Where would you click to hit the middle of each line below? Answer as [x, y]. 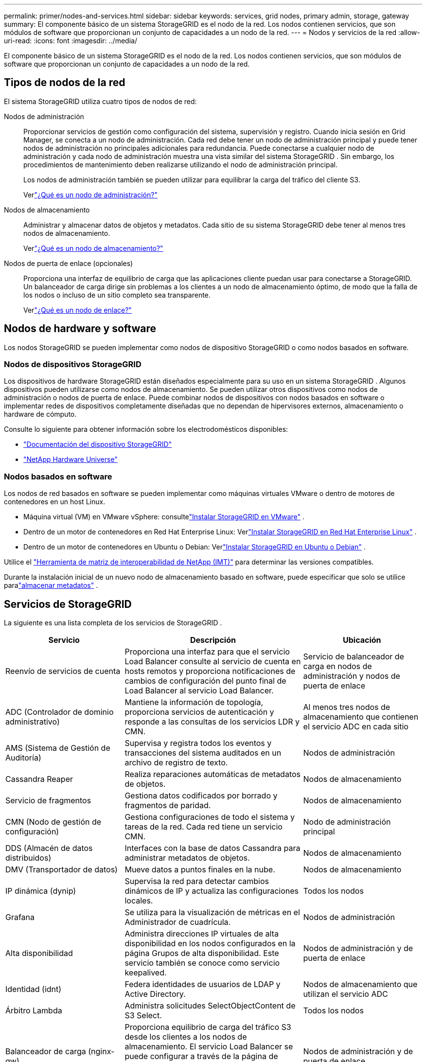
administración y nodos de [352, 676]
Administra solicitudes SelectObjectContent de [210, 1006]
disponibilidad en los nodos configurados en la [210, 944]
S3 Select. [143, 1016]
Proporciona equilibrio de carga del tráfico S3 [208, 1027]
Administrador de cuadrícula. [178, 922]
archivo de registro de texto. [176, 763]
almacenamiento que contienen [361, 717]
